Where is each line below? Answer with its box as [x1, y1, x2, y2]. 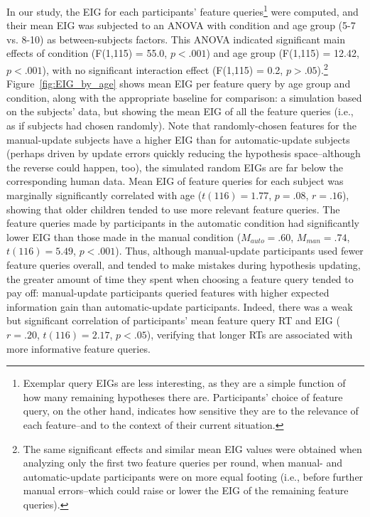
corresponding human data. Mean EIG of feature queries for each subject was [6, 174, 344, 188]
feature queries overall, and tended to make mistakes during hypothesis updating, [6, 257, 361, 272]
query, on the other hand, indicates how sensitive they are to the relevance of [23, 403, 359, 418]
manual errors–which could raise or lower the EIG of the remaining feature [23, 483, 349, 498]
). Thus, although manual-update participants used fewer [115, 243, 364, 258]
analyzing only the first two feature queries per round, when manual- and [23, 455, 342, 470]
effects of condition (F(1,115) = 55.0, [6, 46, 168, 60]
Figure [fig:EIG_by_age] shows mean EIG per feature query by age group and [6, 76, 351, 91]
